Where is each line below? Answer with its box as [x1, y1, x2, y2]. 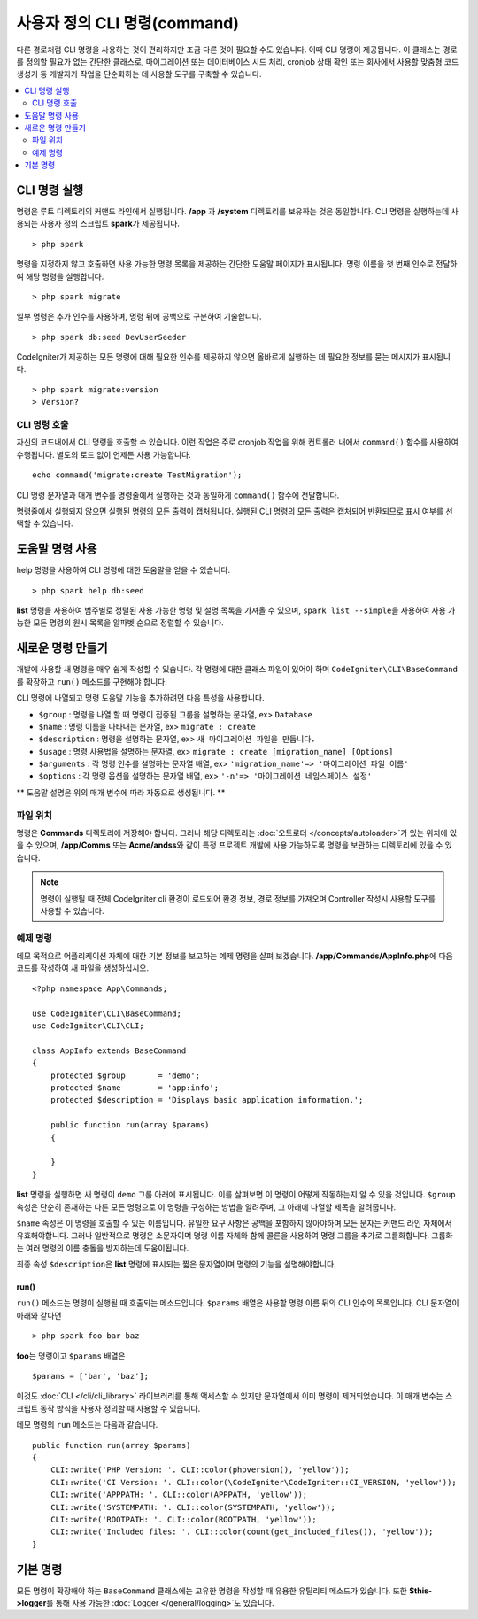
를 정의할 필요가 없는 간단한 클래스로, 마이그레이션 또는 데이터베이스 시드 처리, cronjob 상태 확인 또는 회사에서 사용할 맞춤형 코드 [16, 56, 459, 66]
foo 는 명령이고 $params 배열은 [16, 1351, 126, 1361]
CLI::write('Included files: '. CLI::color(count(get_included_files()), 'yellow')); [50, 1527, 434, 1537]
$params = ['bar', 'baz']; [32, 1371, 150, 1382]
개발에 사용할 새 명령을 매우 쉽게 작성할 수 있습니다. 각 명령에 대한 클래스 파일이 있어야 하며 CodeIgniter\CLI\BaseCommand [16, 664, 458, 675]
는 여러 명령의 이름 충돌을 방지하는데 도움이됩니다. [16, 1243, 189, 1253]
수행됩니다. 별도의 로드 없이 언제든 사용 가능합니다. [16, 449, 192, 460]
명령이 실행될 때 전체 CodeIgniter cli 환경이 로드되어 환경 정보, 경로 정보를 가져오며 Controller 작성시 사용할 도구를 [40, 893, 436, 903]
